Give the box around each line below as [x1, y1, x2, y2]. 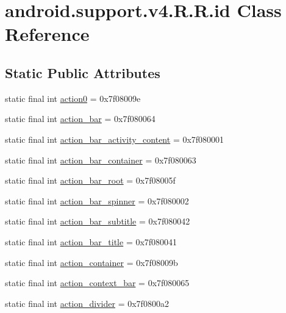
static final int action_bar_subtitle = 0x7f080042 [5, 215, 190, 228]
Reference [5, 21, 90, 46]
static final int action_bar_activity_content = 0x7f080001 [5, 132, 224, 145]
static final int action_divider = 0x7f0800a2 [5, 297, 169, 309]
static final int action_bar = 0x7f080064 [5, 112, 156, 125]
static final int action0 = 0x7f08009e [5, 92, 141, 104]
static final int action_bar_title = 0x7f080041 [5, 235, 177, 248]
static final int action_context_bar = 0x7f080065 [5, 276, 190, 289]
